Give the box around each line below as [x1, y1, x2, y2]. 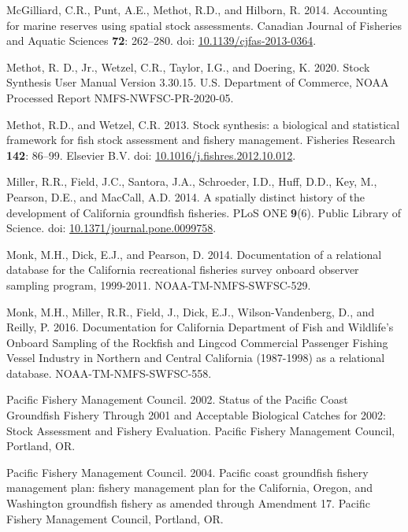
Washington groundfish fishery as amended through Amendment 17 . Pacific [6, 495, 370, 512]
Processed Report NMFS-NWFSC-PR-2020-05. [6, 89, 234, 105]
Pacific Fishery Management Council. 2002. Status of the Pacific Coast [6, 391, 348, 408]
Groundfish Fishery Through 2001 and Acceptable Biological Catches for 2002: [6, 407, 386, 423]
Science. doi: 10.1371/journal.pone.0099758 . [6, 220, 217, 236]
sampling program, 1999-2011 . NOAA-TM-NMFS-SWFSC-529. [6, 276, 311, 293]
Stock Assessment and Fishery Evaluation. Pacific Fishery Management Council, [6, 422, 395, 438]
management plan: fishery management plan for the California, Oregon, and [6, 479, 373, 496]
